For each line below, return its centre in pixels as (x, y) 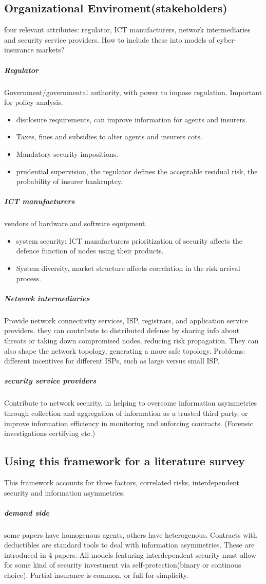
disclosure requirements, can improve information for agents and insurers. (132, 119)
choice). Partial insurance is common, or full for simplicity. (96, 575)
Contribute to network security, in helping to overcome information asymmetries (131, 403)
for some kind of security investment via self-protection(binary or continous (123, 565)
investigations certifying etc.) (50, 433)
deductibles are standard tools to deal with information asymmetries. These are (129, 545)
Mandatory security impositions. (67, 153)
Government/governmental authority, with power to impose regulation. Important (133, 92)
